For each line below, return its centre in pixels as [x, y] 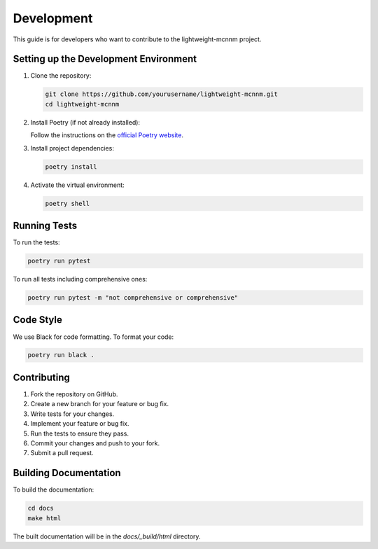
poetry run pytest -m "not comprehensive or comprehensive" [133, 298]
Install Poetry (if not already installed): [85, 122]
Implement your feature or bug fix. [80, 424]
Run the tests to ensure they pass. [80, 433]
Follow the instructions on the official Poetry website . [107, 135]
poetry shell [68, 203]
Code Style [37, 320]
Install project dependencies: [72, 148]
